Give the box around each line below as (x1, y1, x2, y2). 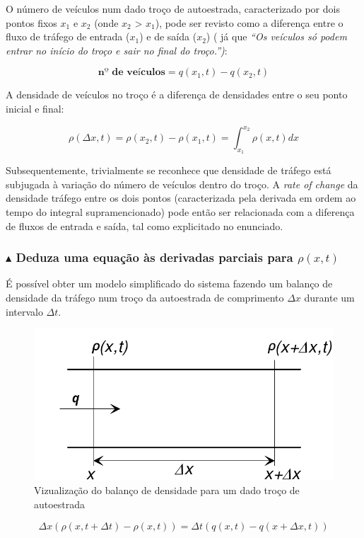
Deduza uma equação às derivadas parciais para (16, 248, 293, 266)
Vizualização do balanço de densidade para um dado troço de (34, 483, 300, 498)
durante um (304, 290, 355, 305)
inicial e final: (6, 101, 64, 115)
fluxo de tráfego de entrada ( (6, 29, 130, 44)
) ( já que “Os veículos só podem (206, 29, 347, 44)
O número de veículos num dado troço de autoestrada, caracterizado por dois (6, 1, 340, 16)
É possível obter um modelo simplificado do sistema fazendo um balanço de (6, 276, 333, 291)
